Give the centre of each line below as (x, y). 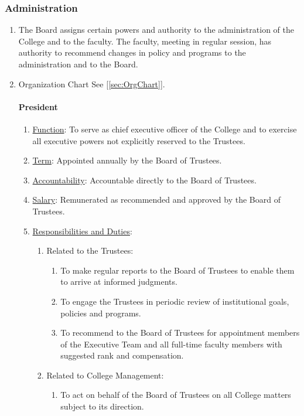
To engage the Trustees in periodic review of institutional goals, (175, 301)
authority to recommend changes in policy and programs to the (132, 52)
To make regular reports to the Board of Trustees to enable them (177, 270)
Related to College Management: (105, 375)
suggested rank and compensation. (122, 355)
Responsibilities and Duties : (82, 231)
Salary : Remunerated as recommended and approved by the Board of (156, 200)
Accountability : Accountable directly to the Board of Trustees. (144, 180)
